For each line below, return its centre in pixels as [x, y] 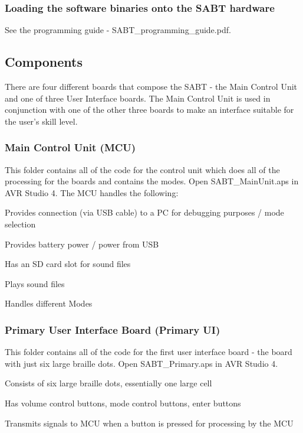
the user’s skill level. [41, 121]
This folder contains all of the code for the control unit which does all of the [142, 169]
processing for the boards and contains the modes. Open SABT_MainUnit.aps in [152, 181]
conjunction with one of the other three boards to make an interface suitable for [149, 110]
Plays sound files [35, 283]
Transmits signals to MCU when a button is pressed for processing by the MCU [149, 423]
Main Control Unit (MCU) [70, 147]
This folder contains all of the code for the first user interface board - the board [149, 352]
